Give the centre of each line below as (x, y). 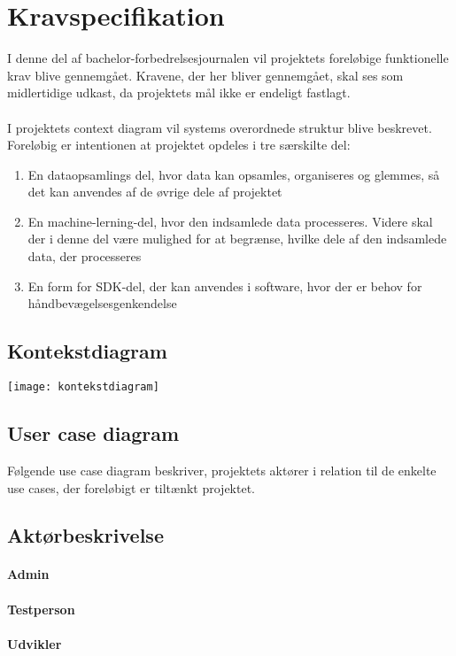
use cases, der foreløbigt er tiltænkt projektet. (131, 487)
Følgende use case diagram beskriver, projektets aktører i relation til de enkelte (222, 470)
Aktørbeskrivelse (85, 535)
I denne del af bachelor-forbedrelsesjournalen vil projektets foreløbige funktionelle (228, 58)
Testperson (41, 609)
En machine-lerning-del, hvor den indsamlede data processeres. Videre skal (230, 221)
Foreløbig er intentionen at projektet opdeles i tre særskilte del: (179, 145)
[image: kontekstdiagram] (83, 387)
